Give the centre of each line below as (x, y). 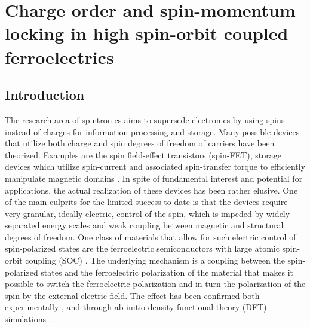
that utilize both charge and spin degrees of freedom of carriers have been (140, 143)
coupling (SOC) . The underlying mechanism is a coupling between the (155, 260)
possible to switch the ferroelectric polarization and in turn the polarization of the (155, 284)
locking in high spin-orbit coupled (147, 33)
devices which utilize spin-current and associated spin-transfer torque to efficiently (155, 166)
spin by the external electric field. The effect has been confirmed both (132, 295)
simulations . (28, 319)
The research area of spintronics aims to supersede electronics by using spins (145, 119)
